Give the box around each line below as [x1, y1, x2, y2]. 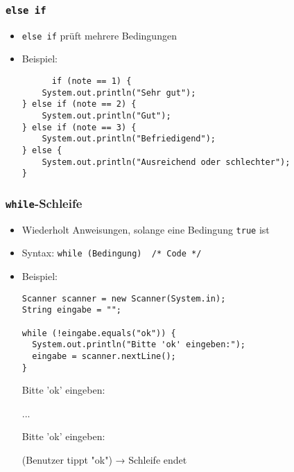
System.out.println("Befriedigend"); [42, 134, 216, 144]
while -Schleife [6, 194, 83, 211]
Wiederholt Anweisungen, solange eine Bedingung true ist [21, 222, 270, 236]
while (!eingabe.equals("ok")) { [21, 328, 176, 338]
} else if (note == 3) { [21, 122, 137, 132]
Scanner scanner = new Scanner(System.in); [21, 293, 226, 304]
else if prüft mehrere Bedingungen [21, 28, 177, 42]
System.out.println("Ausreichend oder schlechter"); [42, 157, 291, 167]
